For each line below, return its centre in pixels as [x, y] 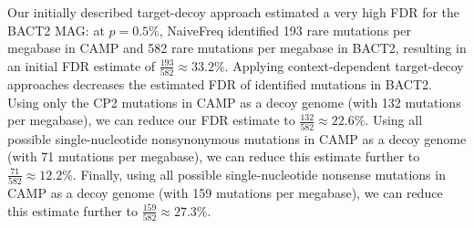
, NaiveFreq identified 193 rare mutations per [285, 30]
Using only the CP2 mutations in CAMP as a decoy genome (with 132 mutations [234, 102]
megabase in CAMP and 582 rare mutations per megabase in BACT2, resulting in [237, 48]
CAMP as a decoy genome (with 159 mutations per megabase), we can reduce [225, 193]
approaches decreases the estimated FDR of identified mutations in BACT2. [220, 84]
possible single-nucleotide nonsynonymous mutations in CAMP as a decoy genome [237, 138]
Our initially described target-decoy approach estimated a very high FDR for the [234, 12]
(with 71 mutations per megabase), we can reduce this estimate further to [214, 156]
